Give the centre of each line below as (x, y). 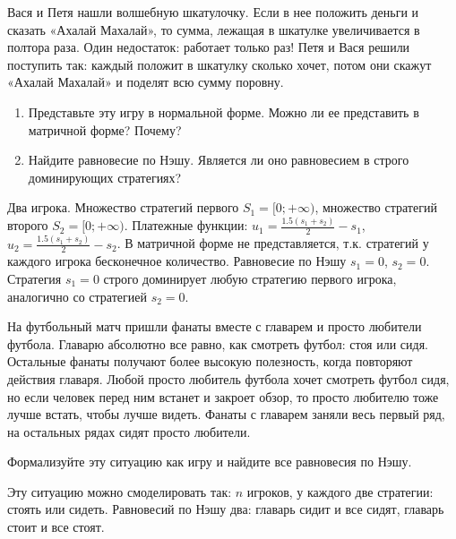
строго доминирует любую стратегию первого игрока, (250, 278)
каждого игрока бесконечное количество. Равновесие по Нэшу (177, 261)
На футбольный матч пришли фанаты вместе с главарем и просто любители (215, 326)
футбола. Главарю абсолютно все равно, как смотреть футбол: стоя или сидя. (218, 343)
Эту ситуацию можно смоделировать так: (120, 491)
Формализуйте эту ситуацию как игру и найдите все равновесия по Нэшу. (210, 462)
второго (28, 225)
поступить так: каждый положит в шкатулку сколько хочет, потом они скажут (219, 64)
